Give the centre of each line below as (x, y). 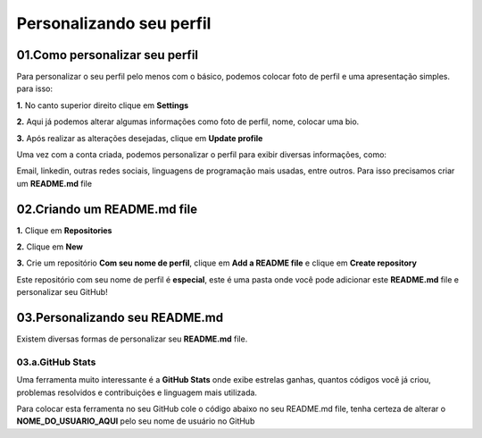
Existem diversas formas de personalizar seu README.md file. (132, 339)
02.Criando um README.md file (107, 209)
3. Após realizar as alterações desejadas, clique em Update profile (140, 138)
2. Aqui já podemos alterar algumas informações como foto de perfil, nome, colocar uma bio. (188, 122)
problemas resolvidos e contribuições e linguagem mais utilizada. (137, 392)
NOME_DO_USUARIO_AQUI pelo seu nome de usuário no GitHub (136, 421)
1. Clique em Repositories (64, 230)
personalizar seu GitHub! (62, 292)
